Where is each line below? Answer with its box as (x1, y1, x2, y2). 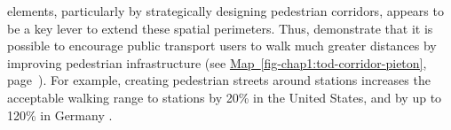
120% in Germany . (7, 105, 113, 124)
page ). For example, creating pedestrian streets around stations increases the (7, 71, 431, 89)
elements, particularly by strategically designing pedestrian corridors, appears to (7, 2, 444, 19)
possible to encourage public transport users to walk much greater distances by (7, 36, 437, 55)
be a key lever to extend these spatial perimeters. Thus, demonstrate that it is (7, 19, 433, 37)
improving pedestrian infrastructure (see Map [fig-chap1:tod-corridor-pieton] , (7, 53, 427, 72)
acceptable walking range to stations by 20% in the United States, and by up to (7, 88, 442, 106)
